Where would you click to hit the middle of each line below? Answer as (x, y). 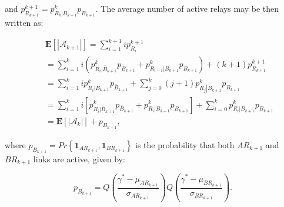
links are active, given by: (79, 158)
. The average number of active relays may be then (187, 8)
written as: (24, 23)
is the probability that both (185, 144)
